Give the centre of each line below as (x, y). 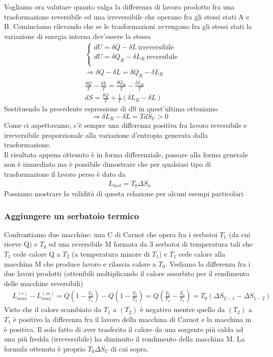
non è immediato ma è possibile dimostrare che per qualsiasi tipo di (108, 164)
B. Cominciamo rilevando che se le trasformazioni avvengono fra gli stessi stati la (128, 26)
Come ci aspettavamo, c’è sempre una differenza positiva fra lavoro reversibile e (126, 125)
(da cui (240, 234)
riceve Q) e (21, 244)
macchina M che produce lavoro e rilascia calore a (80, 263)
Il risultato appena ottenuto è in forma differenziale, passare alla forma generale (126, 154)
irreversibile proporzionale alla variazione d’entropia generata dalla (106, 135)
